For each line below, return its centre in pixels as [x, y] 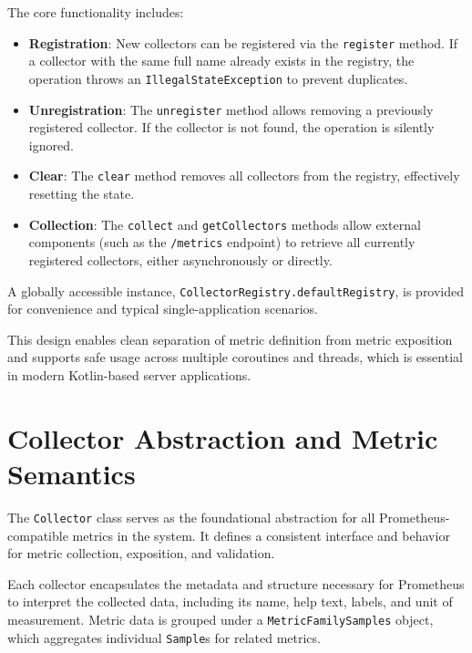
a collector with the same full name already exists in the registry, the [221, 61]
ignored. [51, 145]
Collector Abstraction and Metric [223, 437]
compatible [38, 535]
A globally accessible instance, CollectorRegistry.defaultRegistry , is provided [236, 290]
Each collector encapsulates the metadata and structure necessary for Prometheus [236, 583]
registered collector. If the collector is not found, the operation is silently [231, 127]
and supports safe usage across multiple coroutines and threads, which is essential [235, 357]
